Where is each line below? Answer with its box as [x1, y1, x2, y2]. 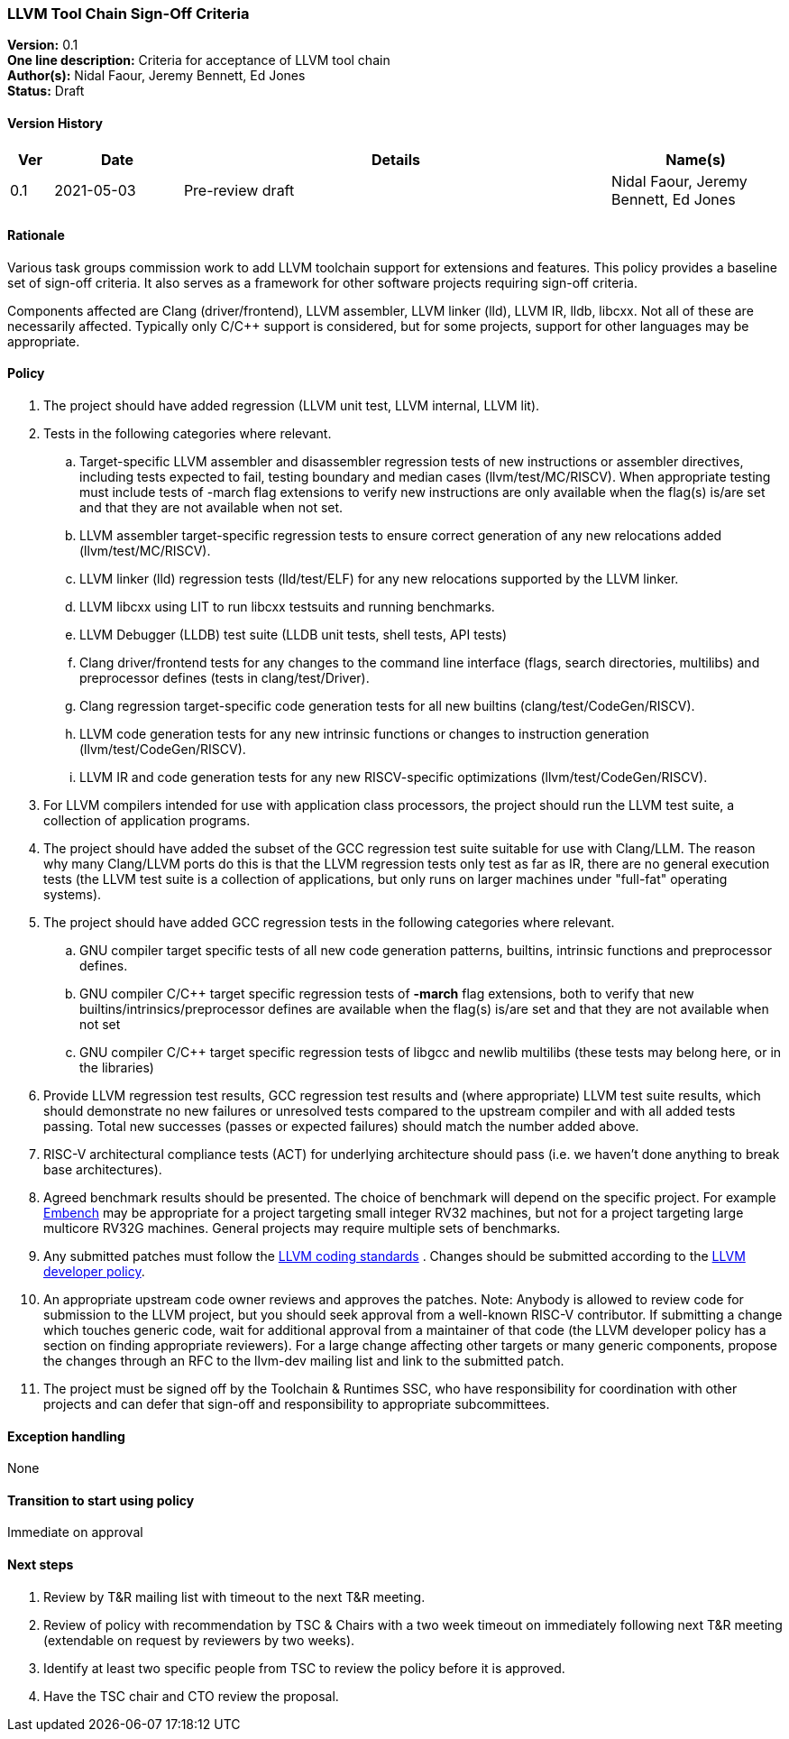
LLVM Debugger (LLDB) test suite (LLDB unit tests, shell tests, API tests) [79, 627, 508, 643]
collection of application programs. [43, 813, 251, 829]
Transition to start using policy [7, 1492, 195, 1508]
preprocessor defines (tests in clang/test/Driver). [79, 670, 370, 686]
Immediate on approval [7, 1524, 143, 1541]
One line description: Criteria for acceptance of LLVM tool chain [7, 52, 390, 69]
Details [372, 150, 420, 169]
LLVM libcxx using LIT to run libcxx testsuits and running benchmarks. [79, 599, 495, 615]
